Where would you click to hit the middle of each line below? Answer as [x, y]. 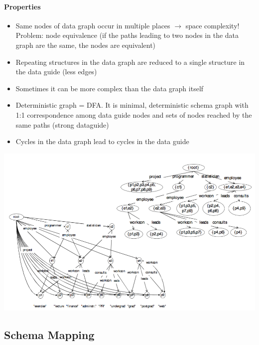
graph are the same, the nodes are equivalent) [86, 45]
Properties [22, 6]
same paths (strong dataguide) [62, 124]
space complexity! [212, 25]
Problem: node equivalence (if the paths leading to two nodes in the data [127, 35]
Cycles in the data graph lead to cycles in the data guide [102, 141]
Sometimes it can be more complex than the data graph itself [110, 88]
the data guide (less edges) [56, 72]
